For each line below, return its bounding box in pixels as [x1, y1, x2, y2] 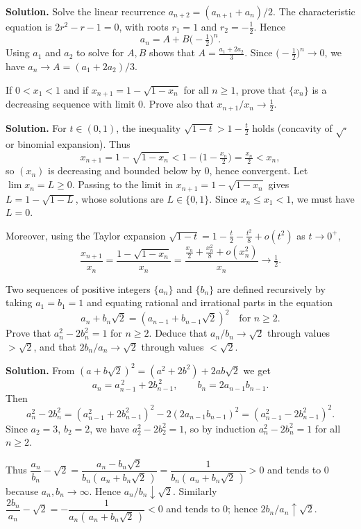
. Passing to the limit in [72, 177, 174, 192]
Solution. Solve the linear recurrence [6, 4, 165, 18]
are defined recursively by [217, 281, 326, 296]
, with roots [119, 19, 169, 33]
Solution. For [6, 120, 67, 135]
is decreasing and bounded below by [48, 163, 201, 178]
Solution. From [6, 362, 75, 377]
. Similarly [172, 483, 217, 498]
